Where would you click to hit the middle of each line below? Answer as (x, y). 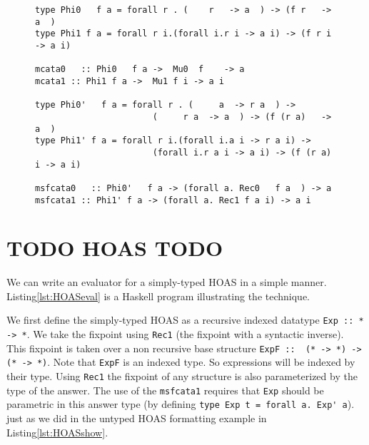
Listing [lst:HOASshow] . (57, 432)
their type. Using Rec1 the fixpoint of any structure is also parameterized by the (182, 376)
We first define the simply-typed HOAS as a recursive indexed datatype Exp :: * (185, 320)
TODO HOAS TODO (115, 248)
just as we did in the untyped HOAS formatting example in (137, 418)
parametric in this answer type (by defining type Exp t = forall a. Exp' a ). (181, 404)
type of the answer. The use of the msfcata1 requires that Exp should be (165, 390)
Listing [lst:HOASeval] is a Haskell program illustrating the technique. (158, 296)
